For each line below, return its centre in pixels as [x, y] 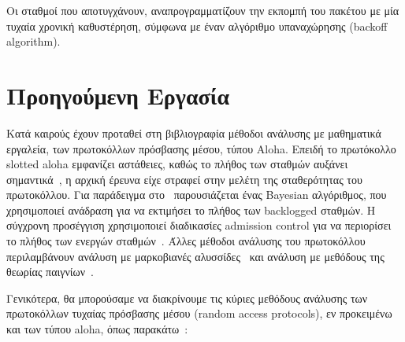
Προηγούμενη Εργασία [118, 95]
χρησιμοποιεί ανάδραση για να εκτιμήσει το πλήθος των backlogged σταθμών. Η [191, 210]
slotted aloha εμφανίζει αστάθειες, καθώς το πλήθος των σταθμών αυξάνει [177, 164]
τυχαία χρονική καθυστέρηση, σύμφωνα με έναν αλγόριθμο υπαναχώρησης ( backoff [197, 26]
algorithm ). [33, 41]
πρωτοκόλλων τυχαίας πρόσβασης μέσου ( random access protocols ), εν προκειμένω [199, 313]
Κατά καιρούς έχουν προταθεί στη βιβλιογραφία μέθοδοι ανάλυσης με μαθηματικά [194, 132]
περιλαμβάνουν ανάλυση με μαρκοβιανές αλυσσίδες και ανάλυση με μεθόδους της [195, 256]
